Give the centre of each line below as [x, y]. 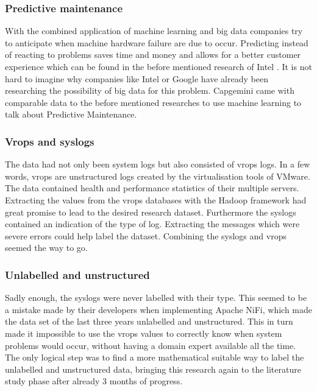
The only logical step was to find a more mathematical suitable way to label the [155, 357]
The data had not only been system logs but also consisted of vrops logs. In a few [158, 164]
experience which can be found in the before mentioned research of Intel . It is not [158, 66]
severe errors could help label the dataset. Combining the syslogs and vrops [146, 235]
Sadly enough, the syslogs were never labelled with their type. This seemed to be [156, 298]
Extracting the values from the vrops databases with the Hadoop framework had [156, 199]
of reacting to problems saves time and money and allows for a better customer [153, 55]
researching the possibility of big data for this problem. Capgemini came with [150, 90]
